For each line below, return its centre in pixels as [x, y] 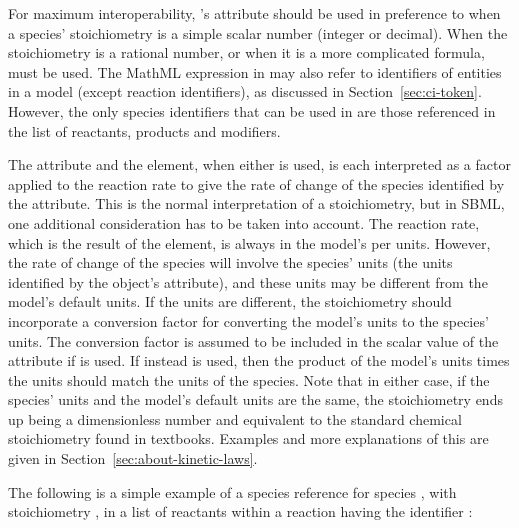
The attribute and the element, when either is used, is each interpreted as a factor [259, 164]
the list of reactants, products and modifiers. [144, 130]
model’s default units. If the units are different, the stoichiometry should [230, 301]
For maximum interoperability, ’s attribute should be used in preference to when [254, 13]
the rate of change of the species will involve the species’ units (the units [230, 262]
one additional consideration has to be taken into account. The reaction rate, [244, 222]
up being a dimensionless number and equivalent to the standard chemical [235, 418]
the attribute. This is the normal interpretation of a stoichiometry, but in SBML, [256, 203]
